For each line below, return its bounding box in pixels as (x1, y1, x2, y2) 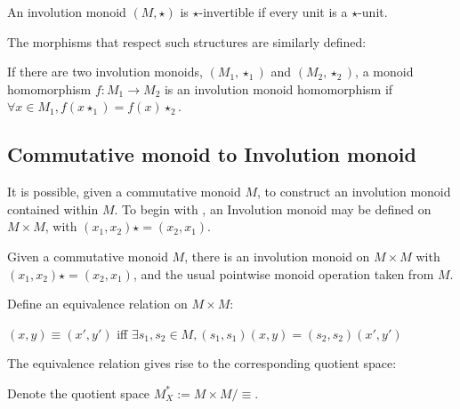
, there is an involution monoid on (184, 246, 370, 265)
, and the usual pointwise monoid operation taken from (133, 264, 434, 283)
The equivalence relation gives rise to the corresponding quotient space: (7, 354, 397, 373)
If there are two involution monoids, (7, 62, 203, 81)
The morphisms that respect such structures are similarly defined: (7, 32, 367, 51)
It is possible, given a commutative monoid (7, 182, 241, 201)
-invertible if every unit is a (198, 3, 348, 20)
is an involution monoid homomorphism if (164, 79, 393, 98)
